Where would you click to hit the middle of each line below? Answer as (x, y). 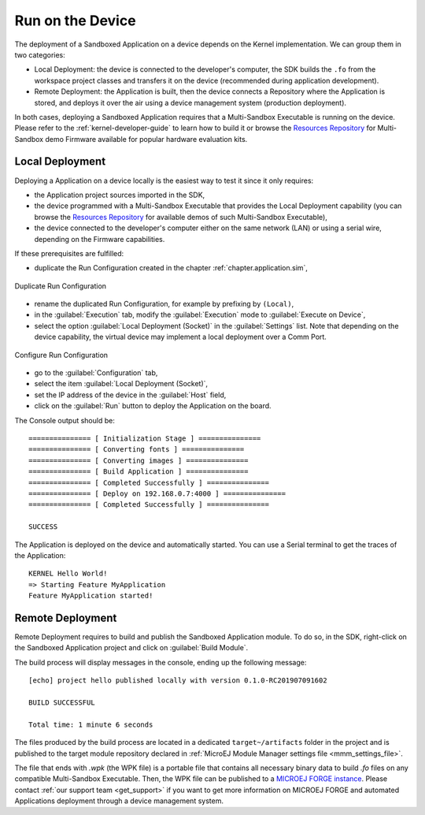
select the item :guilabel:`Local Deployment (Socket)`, (121, 384)
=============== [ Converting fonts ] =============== (137, 450)
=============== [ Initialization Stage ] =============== (145, 439)
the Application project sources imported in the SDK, (120, 195)
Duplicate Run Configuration (60, 286)
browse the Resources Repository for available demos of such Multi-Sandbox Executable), (181, 217)
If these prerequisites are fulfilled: (69, 253)
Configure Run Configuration (61, 355)
